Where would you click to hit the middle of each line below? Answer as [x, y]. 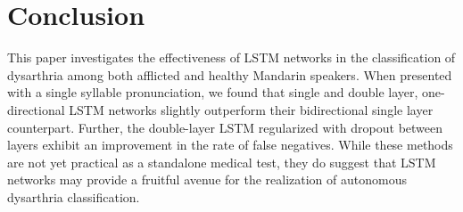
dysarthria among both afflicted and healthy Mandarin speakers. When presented [230, 74]
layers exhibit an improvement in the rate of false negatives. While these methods [230, 145]
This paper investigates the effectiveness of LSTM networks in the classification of [231, 57]
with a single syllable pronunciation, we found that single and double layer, [213, 92]
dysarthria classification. [74, 196]
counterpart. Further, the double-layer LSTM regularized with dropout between [225, 127]
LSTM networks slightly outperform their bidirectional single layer [251, 109]
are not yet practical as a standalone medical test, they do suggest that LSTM [222, 162]
